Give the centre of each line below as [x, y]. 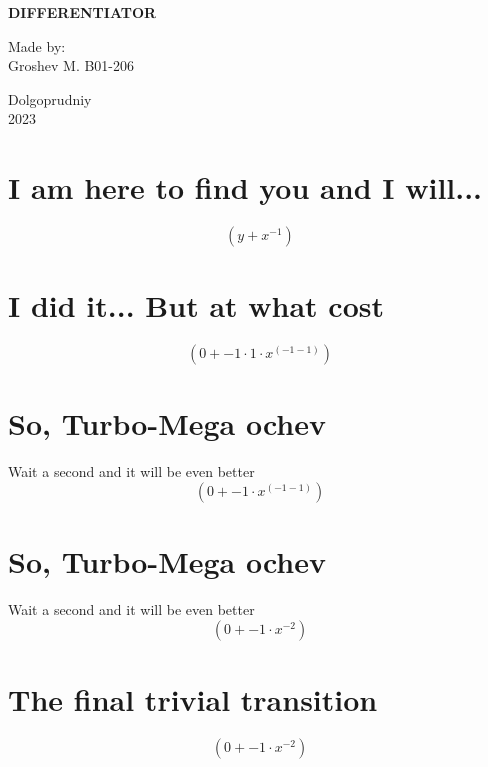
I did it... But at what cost [196, 305]
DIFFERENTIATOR [82, 12]
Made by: [37, 45]
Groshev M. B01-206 [71, 65]
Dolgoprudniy [50, 98]
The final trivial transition [193, 698]
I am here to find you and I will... [245, 187]
